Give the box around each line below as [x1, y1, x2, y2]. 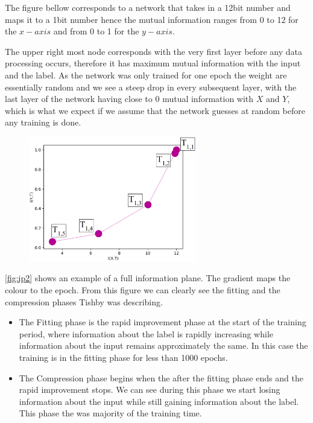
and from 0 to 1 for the [53, 25, 139, 37]
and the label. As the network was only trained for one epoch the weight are [5, 68, 287, 81]
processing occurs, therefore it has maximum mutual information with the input [5, 57, 301, 69]
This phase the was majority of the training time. [19, 407, 202, 419]
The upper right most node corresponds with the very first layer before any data [5, 45, 302, 57]
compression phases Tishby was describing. [5, 295, 163, 308]
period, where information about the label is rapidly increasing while [19, 327, 273, 340]
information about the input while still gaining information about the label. [19, 395, 299, 407]
